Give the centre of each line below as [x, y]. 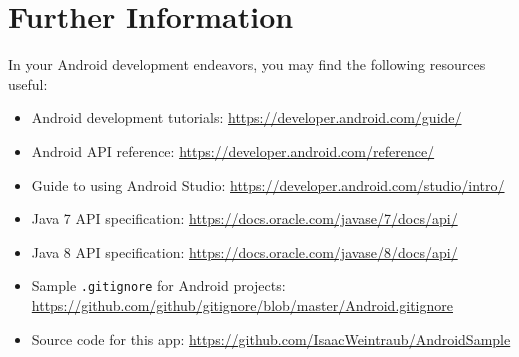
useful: [28, 83]
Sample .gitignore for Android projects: [158, 285]
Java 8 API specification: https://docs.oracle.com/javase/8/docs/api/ [244, 251]
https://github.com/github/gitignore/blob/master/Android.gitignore [242, 304]
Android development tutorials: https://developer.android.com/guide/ [246, 117]
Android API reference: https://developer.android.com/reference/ [233, 150]
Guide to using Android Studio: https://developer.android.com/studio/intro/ [268, 184]
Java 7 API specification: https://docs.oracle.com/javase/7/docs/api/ [244, 218]
